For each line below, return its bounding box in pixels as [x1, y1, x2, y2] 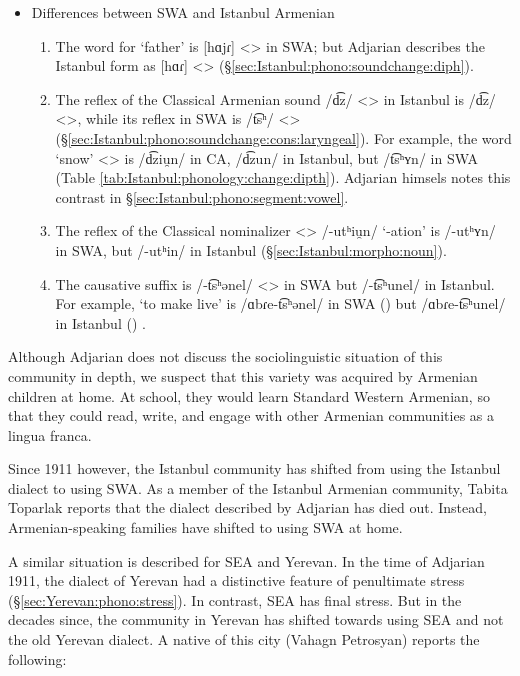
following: [8, 648, 67, 669]
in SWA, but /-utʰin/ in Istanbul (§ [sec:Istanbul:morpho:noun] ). [55, 239, 447, 260]
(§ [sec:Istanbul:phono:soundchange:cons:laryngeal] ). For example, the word [55, 127, 512, 148]
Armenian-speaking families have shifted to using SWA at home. [8, 517, 403, 538]
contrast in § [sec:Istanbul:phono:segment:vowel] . [55, 186, 349, 207]
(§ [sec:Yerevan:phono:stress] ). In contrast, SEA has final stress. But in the [8, 589, 462, 610]
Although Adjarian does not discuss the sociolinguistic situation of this [8, 346, 443, 367]
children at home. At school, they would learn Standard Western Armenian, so [8, 385, 490, 406]
